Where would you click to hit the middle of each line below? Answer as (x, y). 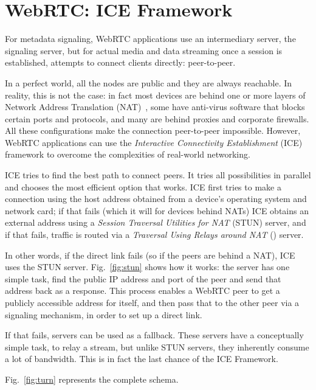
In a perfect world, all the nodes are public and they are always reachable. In (149, 82)
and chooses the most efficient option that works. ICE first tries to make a (143, 186)
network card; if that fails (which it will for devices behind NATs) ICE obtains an (157, 210)
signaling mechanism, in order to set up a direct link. (104, 314)
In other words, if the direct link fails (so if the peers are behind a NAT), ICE (150, 255)
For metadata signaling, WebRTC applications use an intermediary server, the (150, 39)
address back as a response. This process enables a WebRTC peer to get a (143, 291)
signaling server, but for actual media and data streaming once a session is (144, 50)
